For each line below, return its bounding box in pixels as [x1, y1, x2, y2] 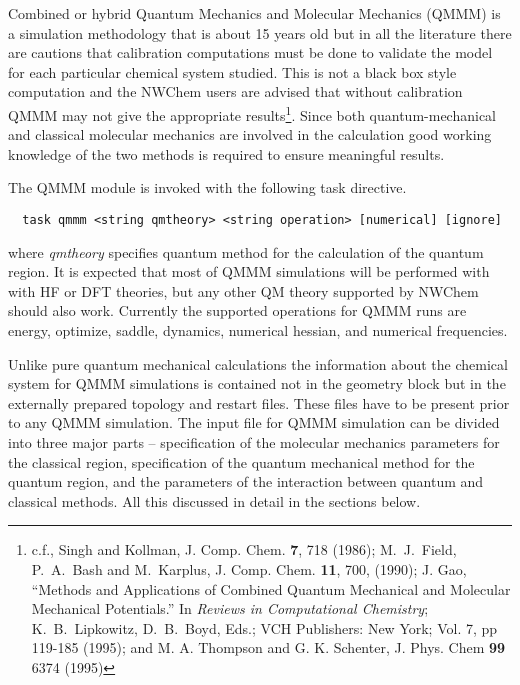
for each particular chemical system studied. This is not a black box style [8, 61, 457, 82]
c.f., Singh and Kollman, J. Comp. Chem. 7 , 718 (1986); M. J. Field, [31, 539, 457, 560]
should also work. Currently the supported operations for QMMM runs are [8, 300, 467, 321]
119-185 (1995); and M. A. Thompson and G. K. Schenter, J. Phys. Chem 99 [31, 637, 506, 658]
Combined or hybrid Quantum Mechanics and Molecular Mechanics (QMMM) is [8, 3, 501, 23]
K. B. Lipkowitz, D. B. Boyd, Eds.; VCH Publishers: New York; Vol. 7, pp [31, 617, 498, 638]
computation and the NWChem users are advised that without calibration [8, 81, 463, 102]
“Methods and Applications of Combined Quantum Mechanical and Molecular [31, 578, 511, 599]
